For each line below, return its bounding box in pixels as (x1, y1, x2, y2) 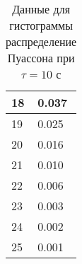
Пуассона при (7, 50, 75, 66)
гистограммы (9, 17, 73, 33)
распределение (6, 33, 77, 50)
